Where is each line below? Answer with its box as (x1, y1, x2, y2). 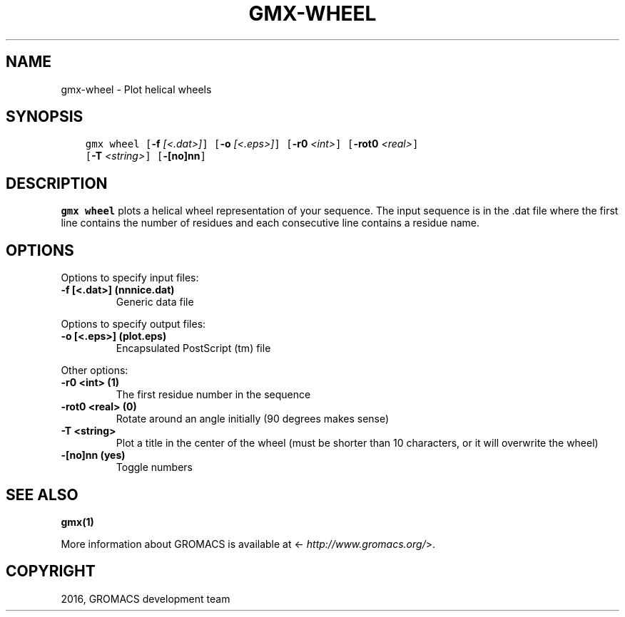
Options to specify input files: (61, 271, 199, 284)
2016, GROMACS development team (61, 592, 230, 605)
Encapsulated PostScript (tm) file (116, 342, 271, 355)
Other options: (61, 364, 128, 377)
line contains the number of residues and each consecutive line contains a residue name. (61, 217, 480, 229)
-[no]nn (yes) (61, 449, 126, 462)
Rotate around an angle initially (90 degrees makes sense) (116, 413, 390, 425)
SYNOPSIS (6, 108, 83, 126)
